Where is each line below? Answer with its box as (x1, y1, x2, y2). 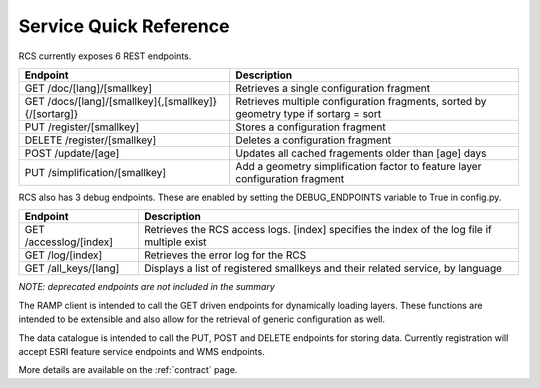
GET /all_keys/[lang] (24, 261, 120, 275)
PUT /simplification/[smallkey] (24, 165, 167, 179)
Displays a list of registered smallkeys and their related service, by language (143, 261, 503, 275)
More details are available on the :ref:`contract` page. (18, 364, 238, 376)
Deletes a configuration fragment (235, 133, 392, 147)
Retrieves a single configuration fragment (235, 81, 430, 95)
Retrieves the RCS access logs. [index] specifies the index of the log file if (143, 223, 492, 237)
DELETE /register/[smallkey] (24, 133, 157, 147)
